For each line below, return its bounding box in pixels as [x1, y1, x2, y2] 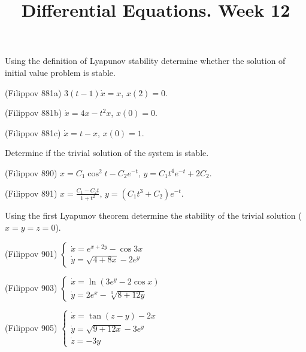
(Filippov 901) [5, 247, 57, 259]
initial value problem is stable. [5, 66, 116, 78]
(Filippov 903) [5, 281, 57, 293]
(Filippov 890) [5, 166, 57, 179]
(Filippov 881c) [5, 126, 61, 139]
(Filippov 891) [5, 186, 57, 199]
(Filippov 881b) [5, 106, 62, 119]
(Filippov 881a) [5, 86, 62, 99]
